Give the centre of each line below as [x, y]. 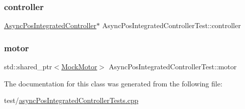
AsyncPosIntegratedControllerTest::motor [173, 67]
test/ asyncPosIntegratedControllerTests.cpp [71, 100]
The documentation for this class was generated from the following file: [113, 83]
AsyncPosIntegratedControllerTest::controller [171, 25]
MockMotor [79, 67]
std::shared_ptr [28, 67]
